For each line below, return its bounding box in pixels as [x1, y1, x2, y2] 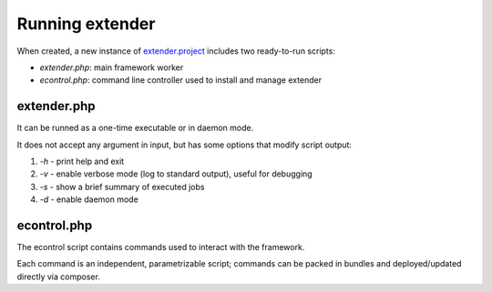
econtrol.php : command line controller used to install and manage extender [39, 75, 323, 86]
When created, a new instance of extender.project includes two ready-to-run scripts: [16, 45, 336, 56]
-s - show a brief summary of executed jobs [39, 181, 205, 192]
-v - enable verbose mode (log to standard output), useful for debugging [39, 168, 313, 179]
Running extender [16, 14, 156, 34]
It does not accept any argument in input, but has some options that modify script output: [16, 139, 353, 150]
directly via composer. [16, 271, 100, 282]
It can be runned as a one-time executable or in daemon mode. [16, 123, 254, 134]
